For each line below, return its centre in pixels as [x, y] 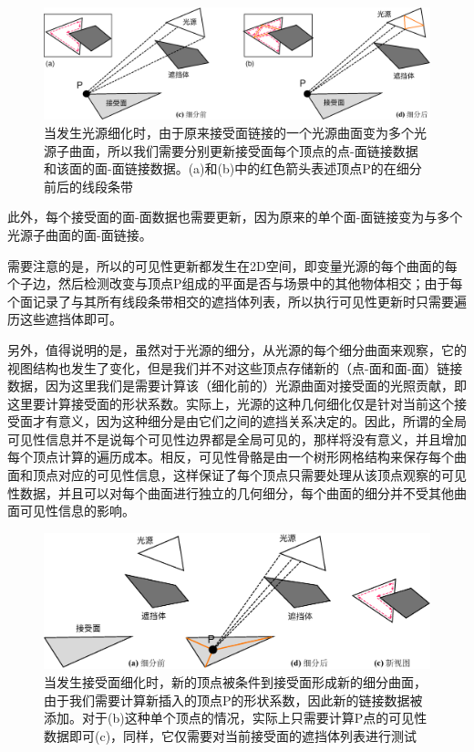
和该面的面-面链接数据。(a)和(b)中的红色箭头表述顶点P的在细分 [233, 168]
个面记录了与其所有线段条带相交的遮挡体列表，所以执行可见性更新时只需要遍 [237, 301]
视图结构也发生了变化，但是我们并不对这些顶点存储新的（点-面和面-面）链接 [235, 367]
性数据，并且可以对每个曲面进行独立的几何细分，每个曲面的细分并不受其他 [231, 492]
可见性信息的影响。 [77, 511]
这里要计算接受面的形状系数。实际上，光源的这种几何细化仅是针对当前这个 [231, 403]
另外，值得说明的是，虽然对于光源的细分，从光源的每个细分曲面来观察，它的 [237, 349]
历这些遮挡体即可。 [65, 319]
